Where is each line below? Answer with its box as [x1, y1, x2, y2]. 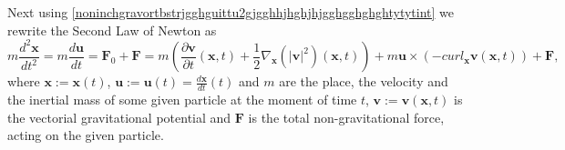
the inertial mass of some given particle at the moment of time [7, 89, 357, 108]
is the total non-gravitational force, [248, 107, 445, 126]
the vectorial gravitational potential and [7, 107, 231, 126]
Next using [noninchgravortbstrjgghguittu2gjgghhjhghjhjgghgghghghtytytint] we [7, 3, 455, 21]
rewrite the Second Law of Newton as [7, 20, 217, 39]
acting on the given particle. [7, 125, 164, 145]
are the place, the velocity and [279, 72, 448, 91]
